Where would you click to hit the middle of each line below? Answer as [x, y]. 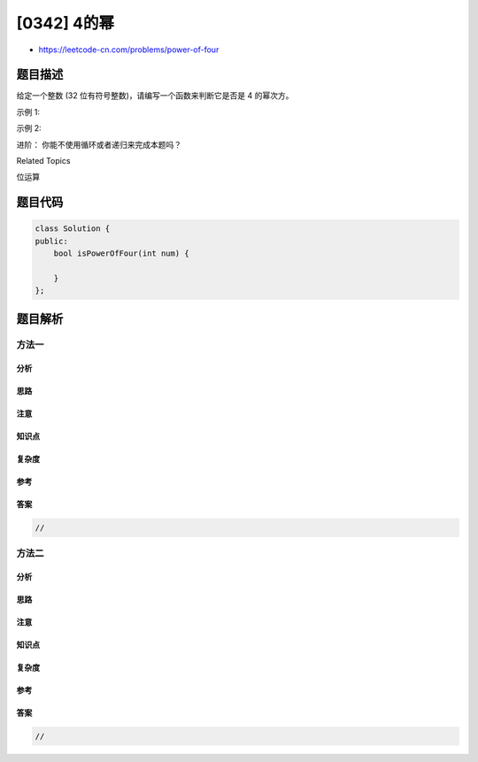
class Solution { [73, 229]
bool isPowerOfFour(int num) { [121, 254]
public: [51, 241]
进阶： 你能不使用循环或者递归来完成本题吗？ [99, 144]
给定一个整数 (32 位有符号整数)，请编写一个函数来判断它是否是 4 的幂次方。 [155, 96]
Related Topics [43, 161]
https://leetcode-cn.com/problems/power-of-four [129, 50]
